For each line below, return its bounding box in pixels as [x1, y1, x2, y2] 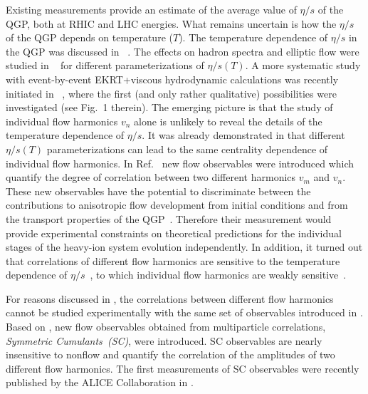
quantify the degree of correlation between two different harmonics [6, 170, 296, 185]
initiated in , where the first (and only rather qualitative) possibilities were [6, 85, 337, 100]
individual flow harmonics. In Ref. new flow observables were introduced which [6, 155, 354, 170]
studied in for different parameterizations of [6, 58, 204, 73]
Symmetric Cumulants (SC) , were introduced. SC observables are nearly [6, 333, 322, 348]
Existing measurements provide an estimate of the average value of [6, 2, 297, 16]
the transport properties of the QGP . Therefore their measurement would [6, 211, 332, 226]
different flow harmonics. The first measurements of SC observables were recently [6, 361, 359, 375]
